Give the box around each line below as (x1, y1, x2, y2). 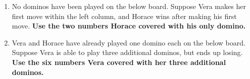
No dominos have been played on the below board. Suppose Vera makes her (12, 1, 246, 11)
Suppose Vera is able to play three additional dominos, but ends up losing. (12, 47, 243, 57)
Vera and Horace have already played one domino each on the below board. (12, 37, 245, 47)
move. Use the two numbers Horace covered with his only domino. (12, 20, 246, 31)
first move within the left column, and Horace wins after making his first (12, 10, 237, 21)
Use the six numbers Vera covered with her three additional (12, 56, 226, 67)
